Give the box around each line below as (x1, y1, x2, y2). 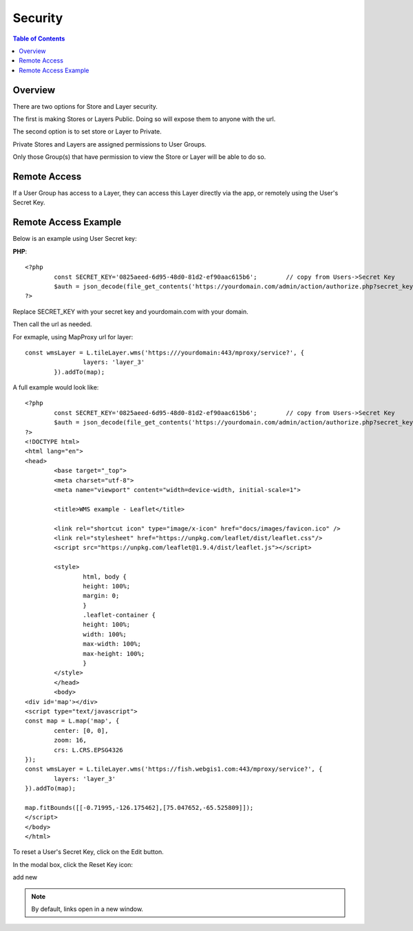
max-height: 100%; (83, 650, 145, 657)
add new (12, 873, 38, 881)
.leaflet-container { (83, 611, 156, 619)
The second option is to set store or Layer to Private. (12, 127, 162, 136)
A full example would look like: (12, 383, 99, 392)
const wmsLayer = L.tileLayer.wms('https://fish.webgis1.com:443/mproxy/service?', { (25, 765, 323, 773)
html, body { (83, 572, 127, 581)
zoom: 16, (54, 736, 87, 745)
